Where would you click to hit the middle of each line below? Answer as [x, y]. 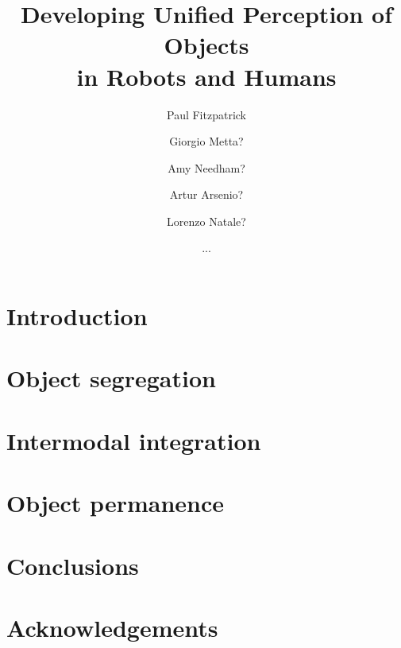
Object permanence [116, 503]
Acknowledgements [112, 627]
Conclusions [73, 565]
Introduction [77, 316]
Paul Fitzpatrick [206, 114]
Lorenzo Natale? [206, 221]
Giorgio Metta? [206, 141]
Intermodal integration [134, 440]
